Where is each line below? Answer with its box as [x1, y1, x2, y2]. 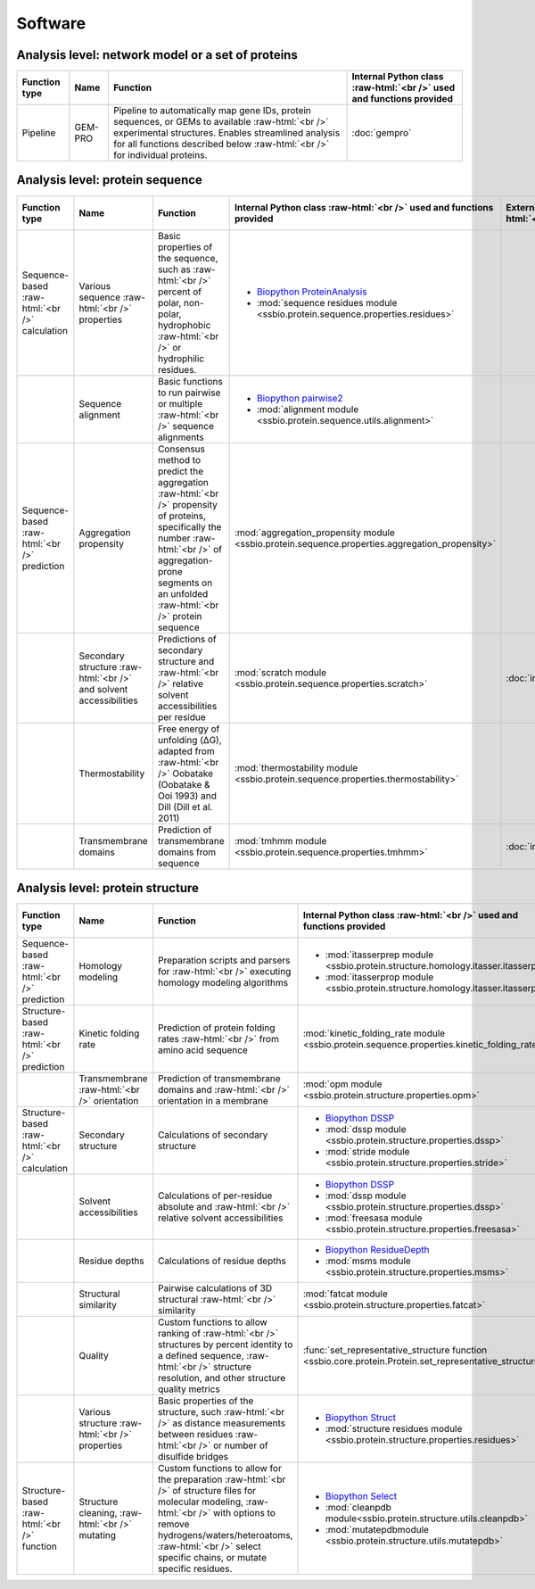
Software [16, 13, 86, 33]
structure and [157, 655, 215, 667]
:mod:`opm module [302, 1078, 383, 1090]
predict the [157, 465, 204, 477]
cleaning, [78, 1507, 118, 1519]
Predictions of [157, 633, 218, 645]
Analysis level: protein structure [16, 881, 200, 896]
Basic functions [157, 375, 223, 387]
